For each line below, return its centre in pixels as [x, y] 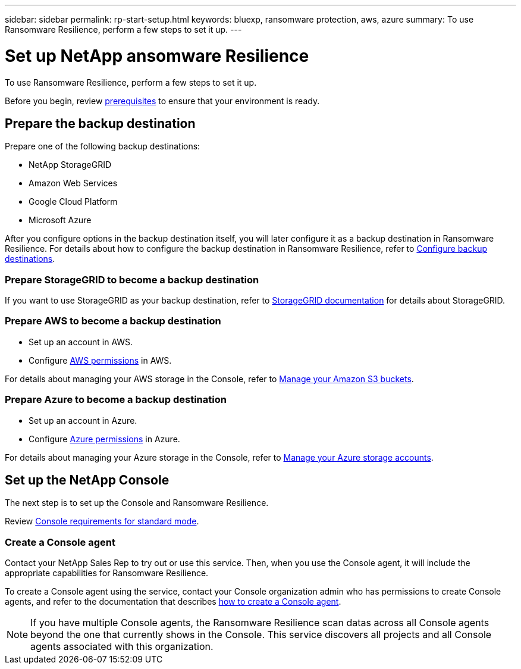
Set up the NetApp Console [87, 480]
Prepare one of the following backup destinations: [103, 146]
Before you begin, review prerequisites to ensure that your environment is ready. [162, 101]
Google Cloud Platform [73, 202]
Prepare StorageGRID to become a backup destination [132, 279]
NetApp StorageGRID [70, 165]
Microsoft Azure [60, 220]
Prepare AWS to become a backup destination [113, 321]
